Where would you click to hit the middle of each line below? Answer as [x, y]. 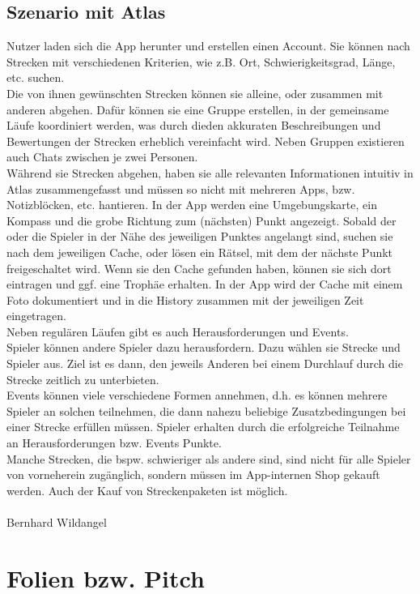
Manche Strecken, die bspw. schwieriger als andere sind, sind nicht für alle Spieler [209, 458]
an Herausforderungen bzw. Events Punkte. [114, 443]
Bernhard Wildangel [57, 522]
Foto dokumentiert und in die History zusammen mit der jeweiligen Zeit [185, 299]
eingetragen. [36, 316]
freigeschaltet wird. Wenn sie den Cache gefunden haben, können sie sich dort [199, 268]
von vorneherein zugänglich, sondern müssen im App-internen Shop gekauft [193, 474]
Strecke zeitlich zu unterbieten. [83, 379]
